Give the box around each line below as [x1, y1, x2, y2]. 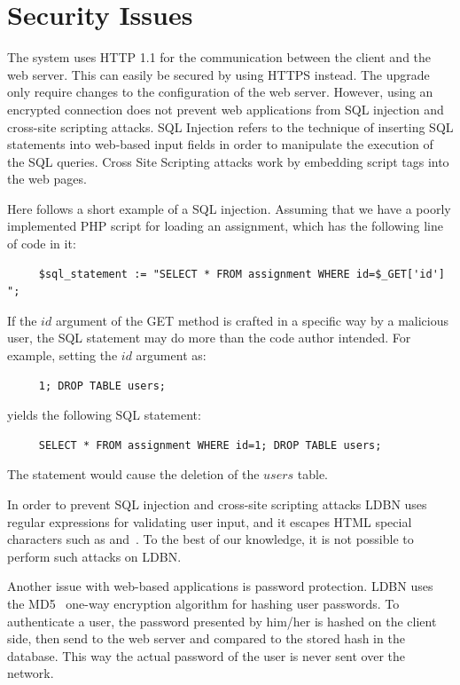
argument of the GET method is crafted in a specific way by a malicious [55, 311, 449, 329]
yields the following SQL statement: [7, 405, 201, 424]
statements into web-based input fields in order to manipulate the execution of [7, 135, 433, 154]
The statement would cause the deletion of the [7, 465, 260, 484]
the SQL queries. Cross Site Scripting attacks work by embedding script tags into [7, 152, 449, 170]
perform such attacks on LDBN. [7, 547, 182, 565]
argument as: [136, 346, 207, 365]
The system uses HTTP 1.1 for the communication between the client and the [7, 48, 432, 67]
